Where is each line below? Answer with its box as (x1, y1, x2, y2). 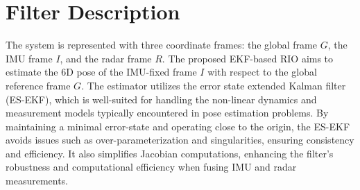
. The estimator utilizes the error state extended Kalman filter (81, 78, 346, 92)
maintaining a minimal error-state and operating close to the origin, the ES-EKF (6, 119, 350, 133)
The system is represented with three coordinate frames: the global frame (6, 37, 317, 52)
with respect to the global (207, 64, 317, 79)
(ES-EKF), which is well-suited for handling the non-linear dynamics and (6, 92, 317, 106)
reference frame (6, 78, 71, 92)
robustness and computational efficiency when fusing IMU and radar (6, 159, 297, 174)
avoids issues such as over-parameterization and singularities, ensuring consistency (6, 132, 354, 147)
